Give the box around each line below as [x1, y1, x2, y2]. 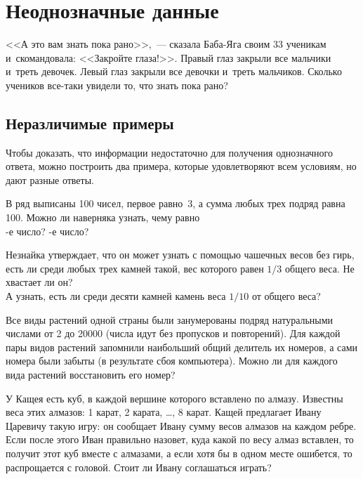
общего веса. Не [285, 261, 355, 275]
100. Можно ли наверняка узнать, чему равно [6, 210, 200, 225]
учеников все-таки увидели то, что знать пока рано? [6, 77, 228, 92]
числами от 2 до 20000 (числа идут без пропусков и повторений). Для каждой [6, 326, 341, 341]
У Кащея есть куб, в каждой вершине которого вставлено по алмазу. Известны [6, 391, 343, 405]
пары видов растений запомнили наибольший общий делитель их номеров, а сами [6, 339, 358, 354]
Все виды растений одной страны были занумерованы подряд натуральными [6, 312, 334, 327]
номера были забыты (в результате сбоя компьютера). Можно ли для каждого [6, 353, 338, 368]
